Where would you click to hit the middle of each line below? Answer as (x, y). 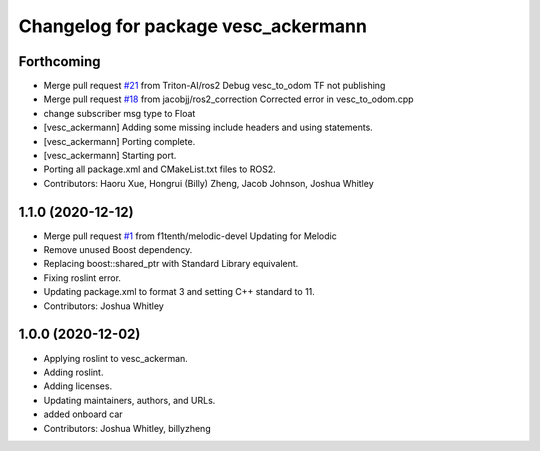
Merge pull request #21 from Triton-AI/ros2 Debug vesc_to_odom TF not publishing (214, 86)
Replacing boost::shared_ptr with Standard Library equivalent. (171, 264)
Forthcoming (59, 61)
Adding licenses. (78, 386)
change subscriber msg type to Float (119, 113)
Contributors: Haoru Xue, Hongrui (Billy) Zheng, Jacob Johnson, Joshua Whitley (208, 183)
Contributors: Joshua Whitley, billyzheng (127, 428)
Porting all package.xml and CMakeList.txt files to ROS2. (159, 169)
